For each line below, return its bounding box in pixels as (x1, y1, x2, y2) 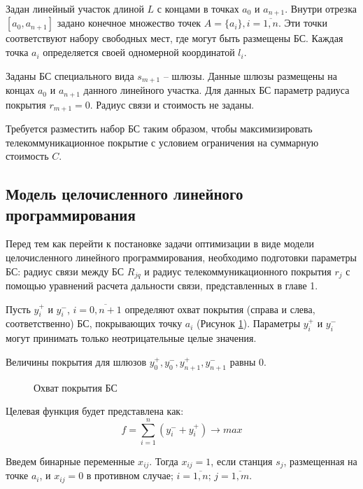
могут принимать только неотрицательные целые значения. (6, 331, 257, 345)
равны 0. (229, 354, 266, 369)
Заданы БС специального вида (6, 68, 134, 83)
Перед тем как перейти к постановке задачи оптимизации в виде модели (6, 236, 315, 251)
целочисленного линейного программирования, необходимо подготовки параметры (6, 249, 357, 264)
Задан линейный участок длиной (6, 1, 144, 15)
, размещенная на (283, 453, 357, 468)
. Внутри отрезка (285, 1, 357, 15)
